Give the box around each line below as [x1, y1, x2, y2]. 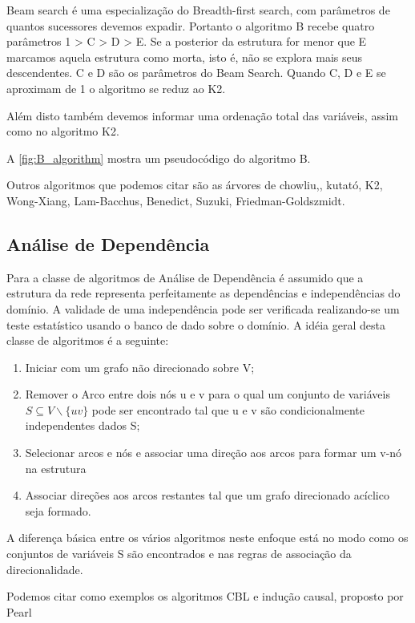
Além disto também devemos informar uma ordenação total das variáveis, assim [6, 107, 399, 123]
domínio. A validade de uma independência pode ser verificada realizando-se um [6, 300, 400, 317]
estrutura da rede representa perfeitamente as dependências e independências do [6, 285, 401, 301]
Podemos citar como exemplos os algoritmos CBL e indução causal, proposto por [6, 588, 404, 605]
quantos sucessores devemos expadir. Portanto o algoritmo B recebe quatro [6, 17, 375, 34]
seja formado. [25, 502, 91, 519]
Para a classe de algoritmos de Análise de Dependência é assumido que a [6, 269, 364, 285]
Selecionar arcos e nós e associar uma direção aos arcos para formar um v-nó [25, 444, 402, 461]
